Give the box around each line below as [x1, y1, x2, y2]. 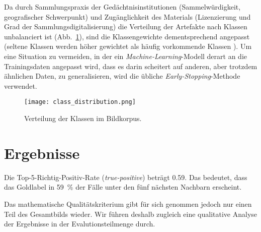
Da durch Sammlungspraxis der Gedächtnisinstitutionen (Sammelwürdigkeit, [4, 2, 241, 12]
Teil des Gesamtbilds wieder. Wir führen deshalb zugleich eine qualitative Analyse [4, 208, 257, 219]
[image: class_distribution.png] [24, 98, 136, 106]
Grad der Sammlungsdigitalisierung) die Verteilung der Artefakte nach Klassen [4, 21, 247, 32]
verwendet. [4, 80, 37, 91]
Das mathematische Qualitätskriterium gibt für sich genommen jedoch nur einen [4, 198, 252, 209]
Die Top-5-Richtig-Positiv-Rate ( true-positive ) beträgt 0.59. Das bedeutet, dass [4, 171, 247, 182]
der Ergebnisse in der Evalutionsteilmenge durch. [4, 218, 155, 229]
